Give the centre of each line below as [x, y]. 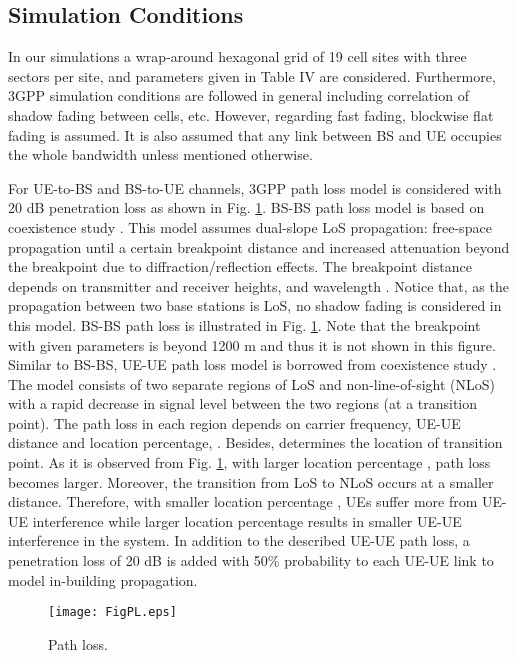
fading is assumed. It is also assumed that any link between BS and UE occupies [255, 134]
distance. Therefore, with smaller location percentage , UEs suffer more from [243, 501]
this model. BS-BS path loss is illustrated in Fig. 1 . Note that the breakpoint [244, 324]
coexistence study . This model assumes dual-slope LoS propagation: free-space [250, 226]
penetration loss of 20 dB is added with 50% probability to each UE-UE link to [251, 560]
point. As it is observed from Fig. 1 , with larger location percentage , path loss [249, 462]
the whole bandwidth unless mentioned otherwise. [160, 154]
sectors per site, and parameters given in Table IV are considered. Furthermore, [252, 75]
